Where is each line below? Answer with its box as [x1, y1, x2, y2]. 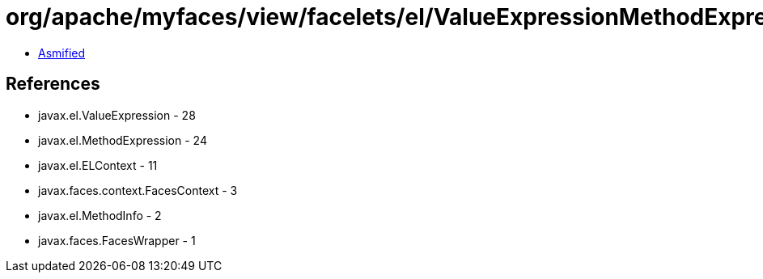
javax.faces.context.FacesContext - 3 [38, 183, 238, 197]
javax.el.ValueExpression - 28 [38, 108, 196, 122]
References [6, 74, 100, 95]
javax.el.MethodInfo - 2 [38, 208, 162, 222]
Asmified [38, 45, 86, 60]
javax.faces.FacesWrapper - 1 [38, 233, 196, 247]
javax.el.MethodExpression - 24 [38, 133, 207, 147]
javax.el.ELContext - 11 [38, 158, 158, 172]
